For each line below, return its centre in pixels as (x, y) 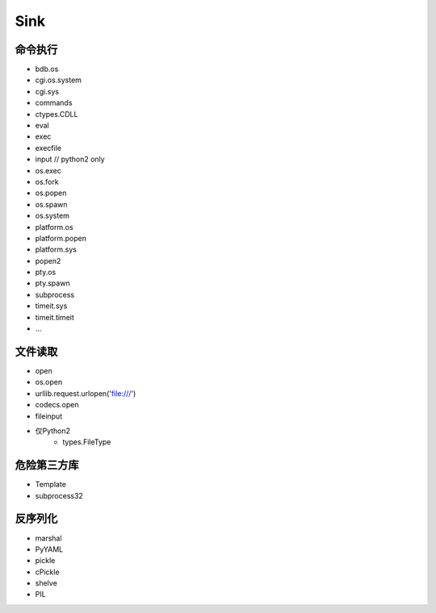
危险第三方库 (47, 465)
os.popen (51, 193)
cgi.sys (47, 91)
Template (50, 485)
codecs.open (57, 405)
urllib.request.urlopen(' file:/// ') (86, 393)
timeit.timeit (55, 317)
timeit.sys (51, 306)
